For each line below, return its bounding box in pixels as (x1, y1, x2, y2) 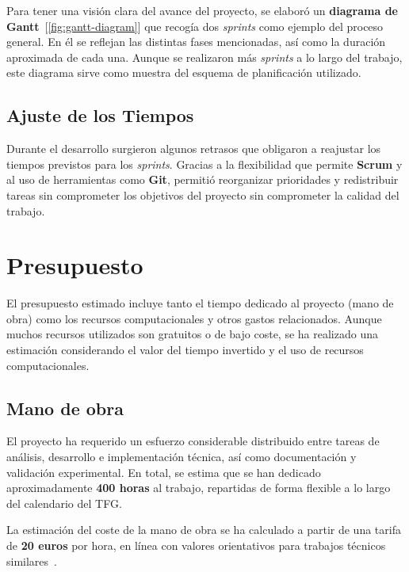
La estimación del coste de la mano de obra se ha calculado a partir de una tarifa (6, 521, 401, 538)
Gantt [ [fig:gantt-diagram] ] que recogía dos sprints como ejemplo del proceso (6, 17, 384, 34)
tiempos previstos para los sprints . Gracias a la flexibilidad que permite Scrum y (6, 155, 403, 172)
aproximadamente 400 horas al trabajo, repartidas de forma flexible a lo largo (6, 479, 391, 496)
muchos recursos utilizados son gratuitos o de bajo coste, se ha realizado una (6, 326, 378, 342)
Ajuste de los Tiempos (6, 103, 194, 128)
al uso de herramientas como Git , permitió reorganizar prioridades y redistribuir (6, 171, 399, 188)
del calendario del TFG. (6, 494, 122, 511)
